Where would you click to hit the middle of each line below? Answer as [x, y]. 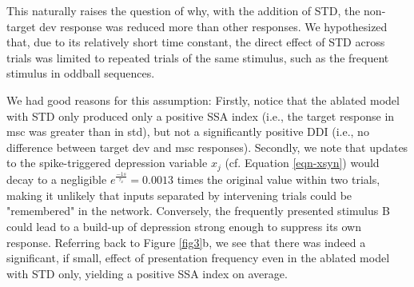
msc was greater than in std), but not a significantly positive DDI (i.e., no [188, 132]
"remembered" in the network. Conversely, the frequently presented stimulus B [198, 211]
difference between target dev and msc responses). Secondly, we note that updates [207, 147]
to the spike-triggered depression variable [107, 163]
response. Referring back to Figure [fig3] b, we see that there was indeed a [186, 242]
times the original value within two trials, [279, 179]
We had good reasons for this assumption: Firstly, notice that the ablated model [203, 100]
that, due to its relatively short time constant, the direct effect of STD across [196, 42]
